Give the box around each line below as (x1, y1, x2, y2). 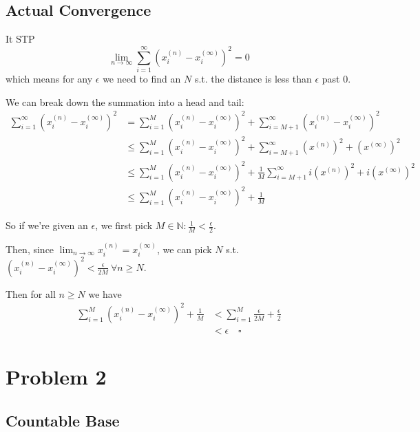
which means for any (6, 71, 93, 85)
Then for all (6, 286, 56, 301)
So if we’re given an (6, 218, 88, 233)
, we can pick (156, 241, 212, 256)
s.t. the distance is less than (194, 71, 312, 85)
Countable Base (6, 409, 120, 431)
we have (88, 286, 122, 301)
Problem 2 (6, 363, 107, 391)
